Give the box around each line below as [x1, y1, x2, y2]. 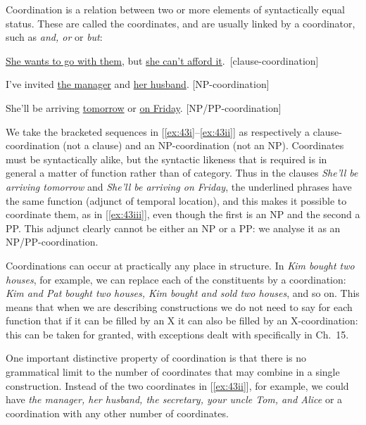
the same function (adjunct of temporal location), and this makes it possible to [6, 193, 347, 208]
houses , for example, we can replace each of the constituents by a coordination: [6, 272, 346, 286]
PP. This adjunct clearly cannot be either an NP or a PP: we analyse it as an [6, 220, 341, 235]
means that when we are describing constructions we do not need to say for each [6, 299, 353, 314]
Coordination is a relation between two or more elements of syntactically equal [6, 2, 345, 16]
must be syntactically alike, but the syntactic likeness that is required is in [6, 151, 327, 166]
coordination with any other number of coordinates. [6, 405, 229, 420]
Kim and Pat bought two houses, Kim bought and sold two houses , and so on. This [6, 286, 360, 300]
